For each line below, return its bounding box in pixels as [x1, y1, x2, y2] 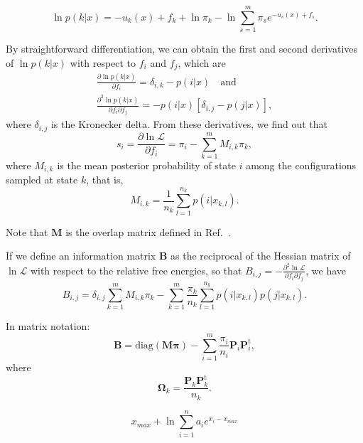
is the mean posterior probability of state [57, 157, 236, 172]
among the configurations [246, 157, 357, 172]
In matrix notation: [6, 319, 90, 333]
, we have [305, 262, 347, 277]
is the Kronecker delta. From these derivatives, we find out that [50, 117, 328, 132]
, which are [178, 55, 226, 70]
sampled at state [6, 172, 78, 187]
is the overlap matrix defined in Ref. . [65, 224, 231, 239]
